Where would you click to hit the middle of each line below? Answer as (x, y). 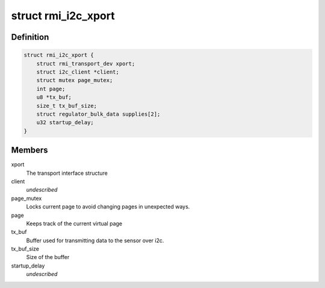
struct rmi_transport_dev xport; (86, 64)
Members (29, 150)
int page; (51, 89)
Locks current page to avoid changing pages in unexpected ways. (108, 207)
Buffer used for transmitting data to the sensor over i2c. (95, 240)
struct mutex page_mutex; (75, 80)
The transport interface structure (67, 173)
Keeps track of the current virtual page (74, 224)
